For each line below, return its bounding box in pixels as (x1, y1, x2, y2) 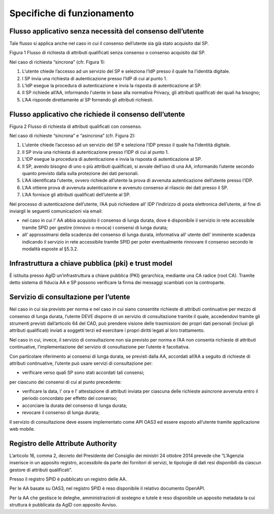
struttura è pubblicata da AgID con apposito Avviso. (9, 502, 117, 508)
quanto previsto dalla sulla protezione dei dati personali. (22, 170, 139, 177)
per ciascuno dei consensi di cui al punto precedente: (9, 379, 122, 385)
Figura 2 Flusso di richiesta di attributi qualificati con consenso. (9, 123, 142, 129)
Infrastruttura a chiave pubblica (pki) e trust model (9, 259, 173, 267)
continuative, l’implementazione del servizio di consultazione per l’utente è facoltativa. (9, 344, 190, 350)
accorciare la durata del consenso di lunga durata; (22, 402, 127, 408)
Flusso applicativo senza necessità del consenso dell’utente (9, 27, 204, 36)
